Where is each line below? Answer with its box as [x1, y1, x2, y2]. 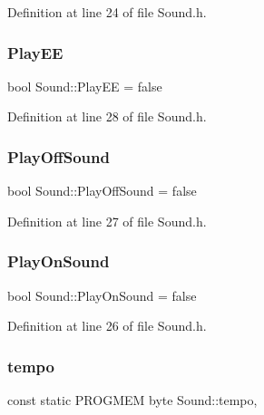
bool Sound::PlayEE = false [7, 76, 162, 95]
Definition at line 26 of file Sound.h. [7, 316, 207, 335]
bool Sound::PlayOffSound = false [7, 181, 197, 200]
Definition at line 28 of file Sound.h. [7, 107, 207, 126]
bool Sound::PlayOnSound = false [7, 285, 197, 304]
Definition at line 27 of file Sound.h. [7, 211, 207, 230]
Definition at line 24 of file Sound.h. [7, 3, 207, 21]
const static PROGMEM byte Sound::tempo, [7, 391, 258, 410]
